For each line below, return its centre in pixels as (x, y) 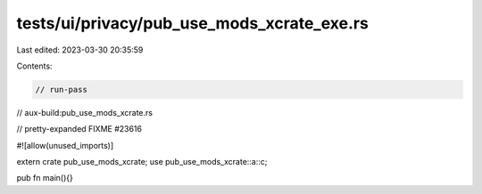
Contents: (34, 66)
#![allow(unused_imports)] (65, 145)
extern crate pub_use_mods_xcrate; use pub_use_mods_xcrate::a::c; (142, 162)
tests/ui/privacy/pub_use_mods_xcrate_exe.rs (193, 23)
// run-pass (62, 89)
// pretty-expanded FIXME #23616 (79, 129)
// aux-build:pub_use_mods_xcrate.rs (85, 112)
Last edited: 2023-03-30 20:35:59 (80, 50)
